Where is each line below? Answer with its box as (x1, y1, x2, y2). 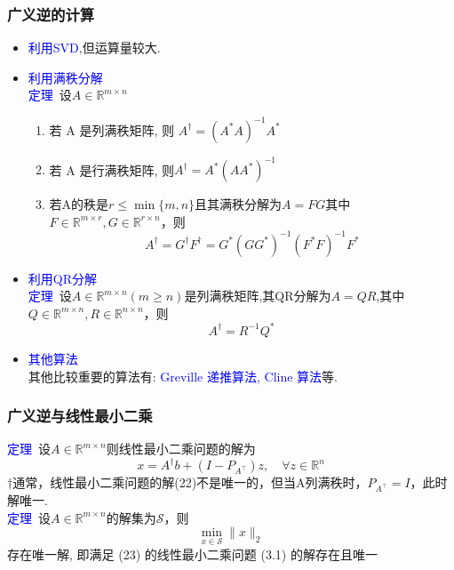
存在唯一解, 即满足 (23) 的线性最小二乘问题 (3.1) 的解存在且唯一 (7, 544, 378, 563)
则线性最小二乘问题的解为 (106, 439, 256, 458)
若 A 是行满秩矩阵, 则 (49, 160, 174, 178)
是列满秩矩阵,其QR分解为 (184, 286, 331, 305)
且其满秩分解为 (195, 195, 283, 213)
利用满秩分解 (28, 68, 103, 86)
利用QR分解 (28, 269, 97, 287)
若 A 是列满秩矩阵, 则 (49, 120, 174, 139)
